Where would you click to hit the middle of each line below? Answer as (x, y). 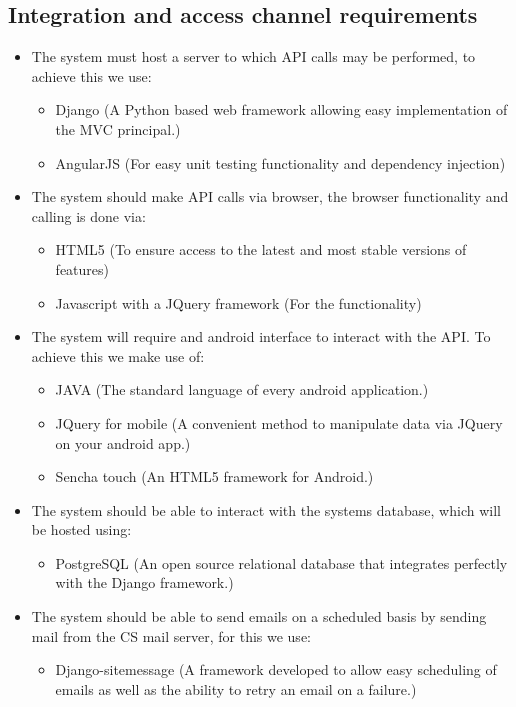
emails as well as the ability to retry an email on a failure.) (236, 688)
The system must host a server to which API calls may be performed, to (253, 56)
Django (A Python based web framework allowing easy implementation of (281, 109)
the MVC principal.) (118, 128)
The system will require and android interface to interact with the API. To (261, 336)
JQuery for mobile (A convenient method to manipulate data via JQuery (279, 422)
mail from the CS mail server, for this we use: (171, 635)
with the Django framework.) (144, 582)
